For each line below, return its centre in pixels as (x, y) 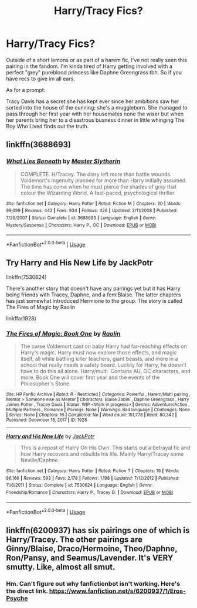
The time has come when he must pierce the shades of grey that (98, 186)
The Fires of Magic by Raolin (40, 307)
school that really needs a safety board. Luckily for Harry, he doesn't (103, 365)
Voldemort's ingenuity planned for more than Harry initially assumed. (104, 180)
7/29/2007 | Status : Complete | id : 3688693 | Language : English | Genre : (81, 218)
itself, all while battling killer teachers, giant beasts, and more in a (99, 359)
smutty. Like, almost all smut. (61, 567)
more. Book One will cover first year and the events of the (90, 378)
